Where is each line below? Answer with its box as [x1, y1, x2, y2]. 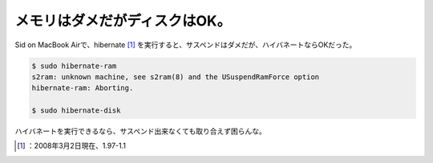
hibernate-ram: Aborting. [31, 84, 134, 93]
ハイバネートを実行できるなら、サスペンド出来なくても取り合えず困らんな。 [14, 126, 266, 136]
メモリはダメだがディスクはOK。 [14, 12, 232, 30]
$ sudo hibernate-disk [31, 106, 121, 115]
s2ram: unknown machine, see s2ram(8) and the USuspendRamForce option [31, 72, 320, 81]
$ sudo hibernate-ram [31, 61, 117, 70]
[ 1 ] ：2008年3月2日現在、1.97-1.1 [17, 141, 127, 151]
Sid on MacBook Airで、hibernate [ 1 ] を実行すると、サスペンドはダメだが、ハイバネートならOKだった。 [14, 40, 357, 50]
